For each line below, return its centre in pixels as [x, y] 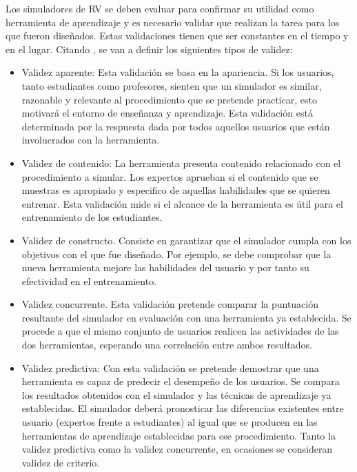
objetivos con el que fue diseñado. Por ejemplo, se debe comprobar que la [176, 254]
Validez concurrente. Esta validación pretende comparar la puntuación [170, 304]
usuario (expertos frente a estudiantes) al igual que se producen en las [170, 422]
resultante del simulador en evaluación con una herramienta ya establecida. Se [186, 317]
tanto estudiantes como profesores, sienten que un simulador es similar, [172, 85]
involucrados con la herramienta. [91, 140]
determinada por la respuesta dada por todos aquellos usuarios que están [176, 126]
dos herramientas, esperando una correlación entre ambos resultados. [167, 345]
